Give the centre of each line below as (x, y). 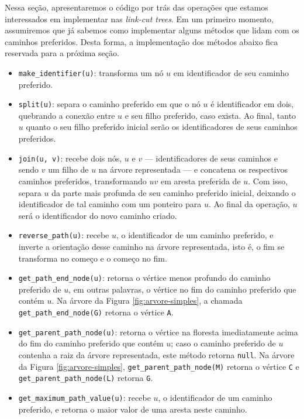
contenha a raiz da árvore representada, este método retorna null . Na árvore (156, 354)
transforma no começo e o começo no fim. (93, 258)
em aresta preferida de (201, 181)
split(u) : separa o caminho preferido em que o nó (109, 104)
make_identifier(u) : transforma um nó (91, 72)
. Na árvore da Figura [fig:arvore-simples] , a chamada (147, 300)
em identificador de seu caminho (231, 72)
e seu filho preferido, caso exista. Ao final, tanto (210, 115)
